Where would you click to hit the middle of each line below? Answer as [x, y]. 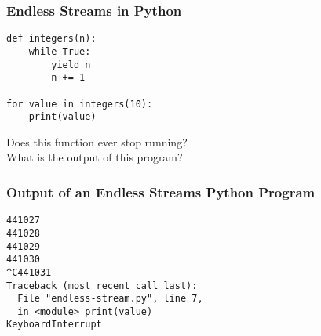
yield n [71, 65]
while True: [60, 51]
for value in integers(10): [80, 104]
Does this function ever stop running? [97, 141]
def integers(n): [51, 39]
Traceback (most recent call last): [102, 285]
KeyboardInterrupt [54, 325]
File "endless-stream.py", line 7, [110, 299]
